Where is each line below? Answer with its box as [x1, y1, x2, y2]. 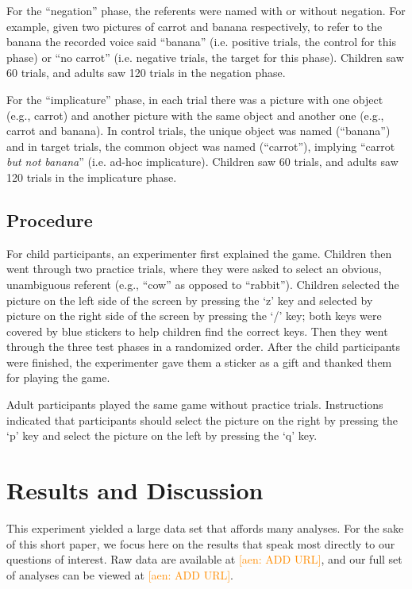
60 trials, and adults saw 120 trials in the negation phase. [6, 64, 286, 81]
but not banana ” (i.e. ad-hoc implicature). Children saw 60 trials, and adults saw [6, 153, 399, 170]
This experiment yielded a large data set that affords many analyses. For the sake [6, 519, 404, 536]
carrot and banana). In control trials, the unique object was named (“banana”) [6, 122, 391, 139]
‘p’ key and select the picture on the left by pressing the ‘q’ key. [6, 427, 318, 444]
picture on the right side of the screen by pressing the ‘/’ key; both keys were [6, 307, 382, 324]
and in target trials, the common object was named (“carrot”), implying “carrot [6, 137, 395, 154]
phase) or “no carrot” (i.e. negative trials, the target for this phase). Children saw [6, 48, 404, 65]
